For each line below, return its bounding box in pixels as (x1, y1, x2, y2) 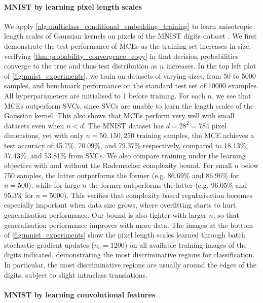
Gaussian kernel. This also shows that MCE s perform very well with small (4, 110, 235, 121)
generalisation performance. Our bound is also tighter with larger (4, 210, 207, 220)
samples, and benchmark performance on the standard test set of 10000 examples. (4, 80, 258, 91)
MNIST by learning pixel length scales (4, 1, 142, 12)
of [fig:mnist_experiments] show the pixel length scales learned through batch (4, 229, 245, 240)
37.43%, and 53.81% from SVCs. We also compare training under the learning (4, 150, 246, 160)
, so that (213, 210, 240, 220)
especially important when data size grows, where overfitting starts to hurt (4, 199, 236, 210)
